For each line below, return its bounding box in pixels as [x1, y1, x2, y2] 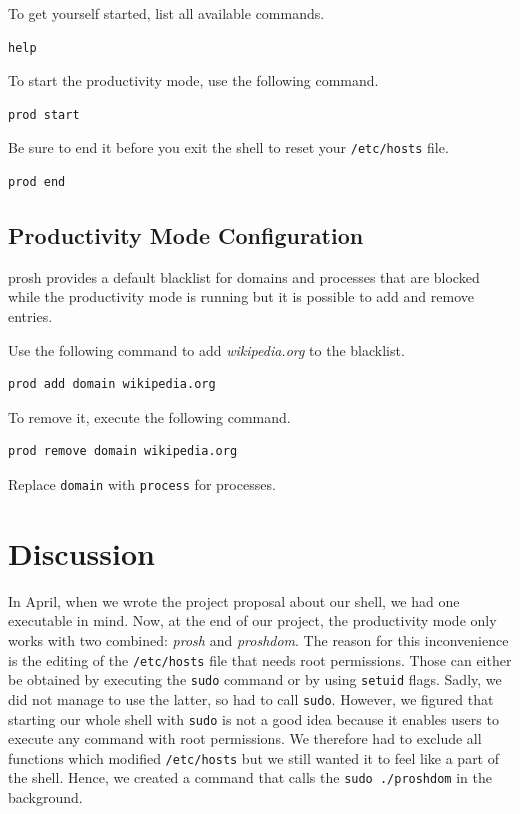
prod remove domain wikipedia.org [8, 444, 238, 459]
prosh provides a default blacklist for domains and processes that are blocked [8, 266, 480, 287]
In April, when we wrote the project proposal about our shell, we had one [8, 590, 460, 611]
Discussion [8, 532, 155, 573]
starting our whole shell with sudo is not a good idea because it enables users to [8, 708, 499, 729]
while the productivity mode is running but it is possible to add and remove [8, 286, 474, 307]
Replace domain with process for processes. [8, 473, 276, 494]
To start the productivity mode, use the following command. [8, 70, 379, 91]
